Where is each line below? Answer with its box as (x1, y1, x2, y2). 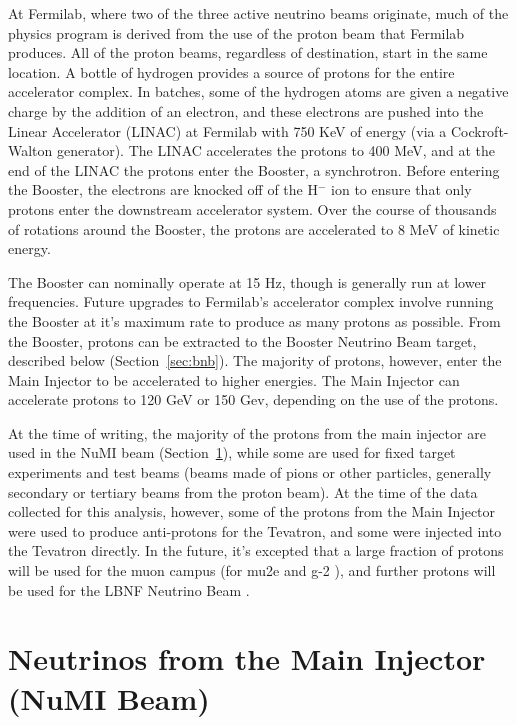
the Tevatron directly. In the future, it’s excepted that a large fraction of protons (8, 540, 504, 561)
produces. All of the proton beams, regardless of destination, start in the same (8, 42, 488, 63)
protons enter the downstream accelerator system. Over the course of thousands (8, 198, 497, 219)
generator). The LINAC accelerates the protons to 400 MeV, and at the (57, 140, 495, 161)
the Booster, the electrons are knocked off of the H (8, 179, 318, 200)
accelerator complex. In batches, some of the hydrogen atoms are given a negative (8, 81, 509, 102)
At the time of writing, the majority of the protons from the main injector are (8, 422, 486, 443)
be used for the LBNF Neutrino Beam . (8, 579, 250, 600)
